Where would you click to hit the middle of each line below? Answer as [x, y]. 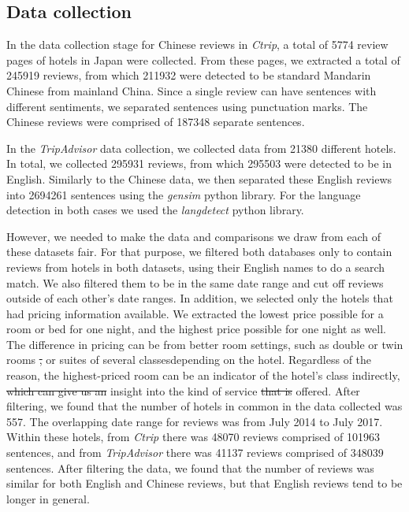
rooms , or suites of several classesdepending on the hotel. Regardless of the [189, 360]
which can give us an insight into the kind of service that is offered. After [183, 390]
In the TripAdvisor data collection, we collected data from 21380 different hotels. [201, 148]
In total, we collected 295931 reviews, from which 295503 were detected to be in [199, 163]
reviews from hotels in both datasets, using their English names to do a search [196, 267]
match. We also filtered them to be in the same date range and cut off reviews [195, 282]
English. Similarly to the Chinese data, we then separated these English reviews [199, 178]
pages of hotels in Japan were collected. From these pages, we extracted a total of [203, 59]
